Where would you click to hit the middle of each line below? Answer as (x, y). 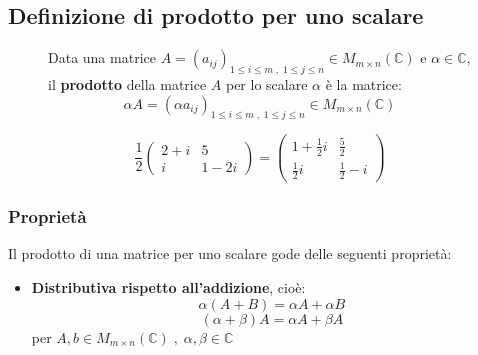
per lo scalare (266, 84)
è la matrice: (363, 84)
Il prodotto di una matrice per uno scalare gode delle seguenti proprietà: (230, 253)
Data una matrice (102, 57)
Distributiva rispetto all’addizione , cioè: (168, 287)
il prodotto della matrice (127, 84)
